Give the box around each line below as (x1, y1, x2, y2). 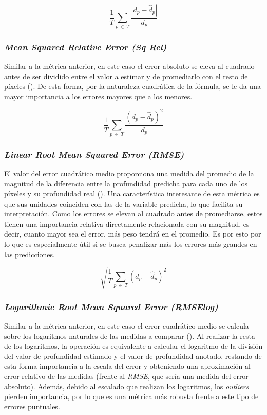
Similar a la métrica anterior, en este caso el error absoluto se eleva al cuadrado (4, 60, 255, 71)
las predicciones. (4, 248, 55, 259)
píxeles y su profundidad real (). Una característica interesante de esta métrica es (4, 188, 260, 199)
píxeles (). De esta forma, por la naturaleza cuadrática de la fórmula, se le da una (4, 81, 261, 92)
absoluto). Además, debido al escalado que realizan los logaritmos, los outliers (4, 381, 249, 391)
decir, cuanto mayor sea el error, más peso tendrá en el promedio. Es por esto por (4, 228, 261, 239)
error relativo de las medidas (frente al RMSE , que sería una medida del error (4, 370, 249, 381)
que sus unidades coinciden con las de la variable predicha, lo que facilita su (4, 198, 243, 209)
